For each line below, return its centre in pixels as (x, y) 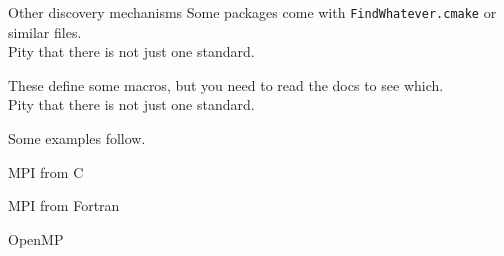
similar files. (45, 31)
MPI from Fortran (64, 205)
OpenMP (36, 238)
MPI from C (46, 171)
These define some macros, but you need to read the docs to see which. (226, 84)
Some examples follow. (77, 138)
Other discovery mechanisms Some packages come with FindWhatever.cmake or (252, 12)
